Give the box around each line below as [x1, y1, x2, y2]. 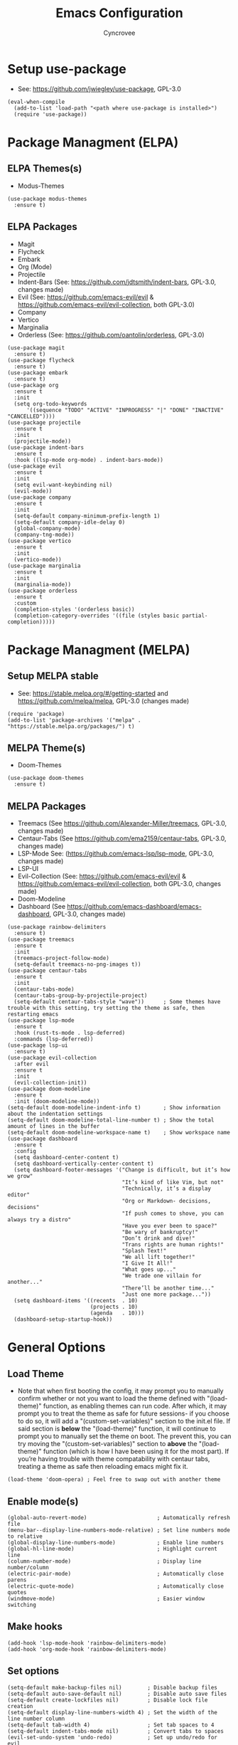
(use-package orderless [7, 587, 78, 594]
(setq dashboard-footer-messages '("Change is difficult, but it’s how [13, 1166, 231, 1174]
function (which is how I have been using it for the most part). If [43, 1447, 229, 1456]
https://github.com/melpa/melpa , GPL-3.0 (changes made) [17, 696, 190, 705]
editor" [7, 1191, 31, 1198]
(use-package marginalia [7, 562, 81, 569]
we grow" [7, 1173, 33, 1180]
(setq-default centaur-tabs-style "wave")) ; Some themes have [13, 998, 221, 1006]
